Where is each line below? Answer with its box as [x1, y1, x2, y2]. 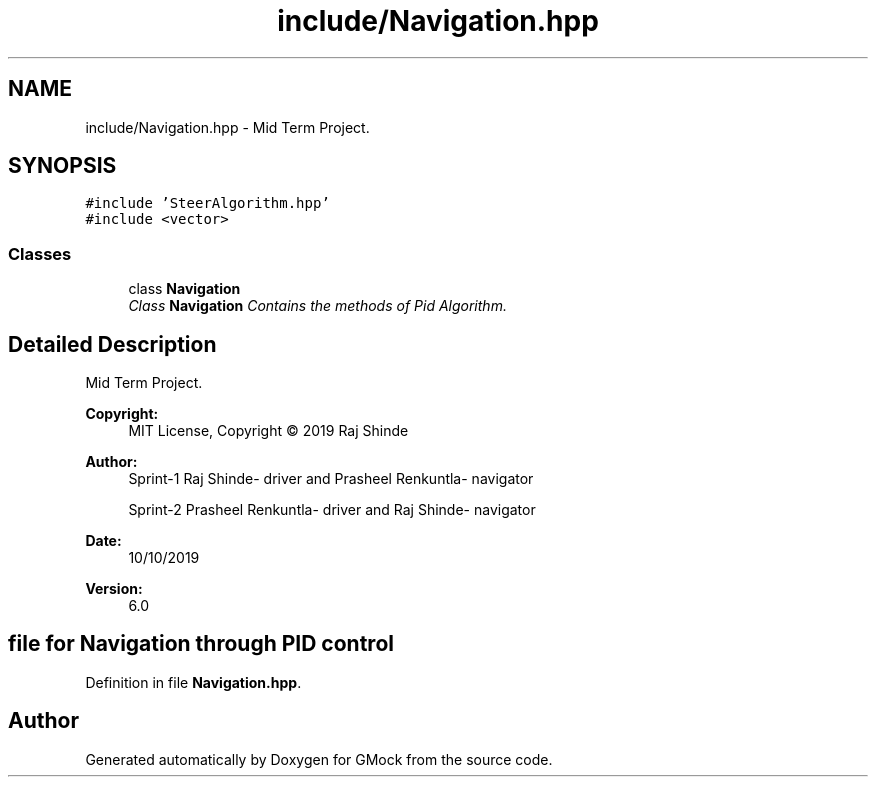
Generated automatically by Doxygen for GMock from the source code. [85, 750, 553, 768]
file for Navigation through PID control [8, 631, 394, 657]
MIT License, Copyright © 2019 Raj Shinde [128, 422, 409, 440]
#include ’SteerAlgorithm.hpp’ [85, 195, 330, 212]
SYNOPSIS [8, 153, 117, 179]
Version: [85, 580, 143, 598]
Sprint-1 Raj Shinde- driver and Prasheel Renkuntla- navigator [128, 470, 534, 488]
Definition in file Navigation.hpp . [85, 673, 302, 691]
